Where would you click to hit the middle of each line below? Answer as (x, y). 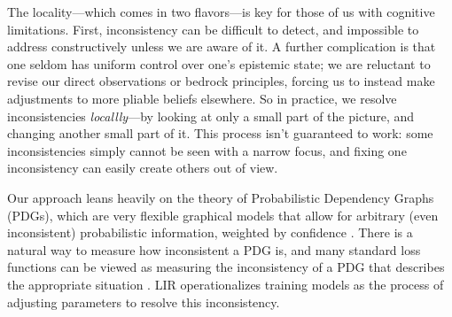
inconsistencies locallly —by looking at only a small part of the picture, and (211, 116)
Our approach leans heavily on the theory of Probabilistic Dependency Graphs (221, 197)
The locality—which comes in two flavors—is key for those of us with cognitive (221, 12)
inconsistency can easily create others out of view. (143, 168)
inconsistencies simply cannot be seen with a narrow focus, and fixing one (207, 150)
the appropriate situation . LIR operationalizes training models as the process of (226, 284)
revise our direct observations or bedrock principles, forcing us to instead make (221, 81)
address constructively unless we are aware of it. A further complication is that (222, 46)
